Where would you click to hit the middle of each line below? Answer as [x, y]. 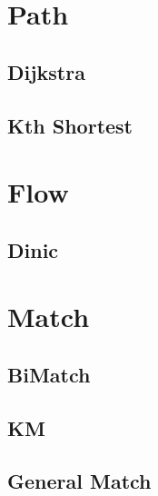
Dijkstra [46, 71]
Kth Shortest [70, 125]
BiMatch [49, 374]
